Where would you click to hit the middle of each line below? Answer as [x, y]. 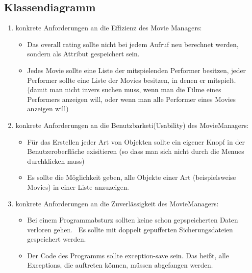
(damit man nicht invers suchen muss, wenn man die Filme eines [124, 89]
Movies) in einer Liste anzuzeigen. [78, 186]
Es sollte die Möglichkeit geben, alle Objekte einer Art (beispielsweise [132, 177]
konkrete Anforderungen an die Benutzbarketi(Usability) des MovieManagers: [132, 125]
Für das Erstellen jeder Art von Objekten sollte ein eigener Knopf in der [136, 141]
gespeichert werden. [57, 239]
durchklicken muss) [56, 161]
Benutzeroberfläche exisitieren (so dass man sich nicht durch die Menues [136, 151]
